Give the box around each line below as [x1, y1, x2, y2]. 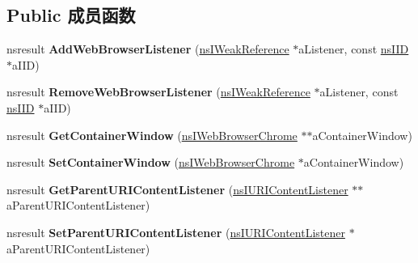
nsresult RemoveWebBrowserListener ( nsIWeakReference [6, 83, 310, 100]
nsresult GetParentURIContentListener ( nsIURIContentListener [6, 180, 348, 197]
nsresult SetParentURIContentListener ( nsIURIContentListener [6, 223, 345, 240]
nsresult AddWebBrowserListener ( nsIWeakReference [6, 40, 289, 57]
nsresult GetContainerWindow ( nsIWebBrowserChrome [6, 126, 298, 143]
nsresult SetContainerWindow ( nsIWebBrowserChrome [6, 154, 295, 171]
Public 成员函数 [6, 2, 136, 28]
